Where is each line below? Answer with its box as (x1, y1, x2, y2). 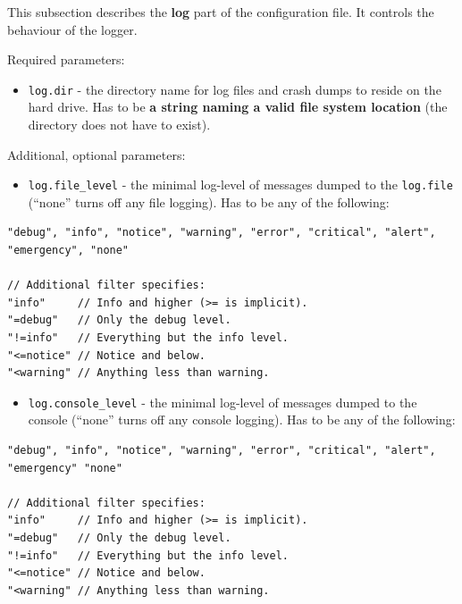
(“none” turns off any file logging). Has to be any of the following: (28, 192, 390, 211)
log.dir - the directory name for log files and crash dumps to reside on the (28, 80, 441, 98)
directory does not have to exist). (28, 115, 211, 134)
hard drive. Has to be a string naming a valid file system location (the (28, 97, 448, 116)
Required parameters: (7, 50, 125, 69)
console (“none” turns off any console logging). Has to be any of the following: (28, 410, 456, 429)
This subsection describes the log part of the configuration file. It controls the (7, 3, 434, 21)
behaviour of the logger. (7, 20, 138, 38)
